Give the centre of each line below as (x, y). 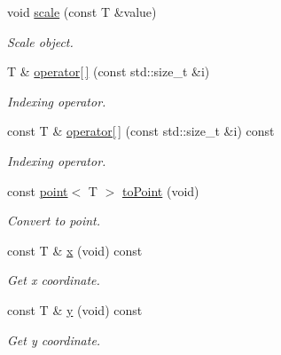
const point (38, 190)
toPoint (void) (160, 190)
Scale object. (40, 41)
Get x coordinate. (54, 280)
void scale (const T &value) (82, 12)
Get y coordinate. (54, 339)
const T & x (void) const (75, 250)
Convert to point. (54, 221)
